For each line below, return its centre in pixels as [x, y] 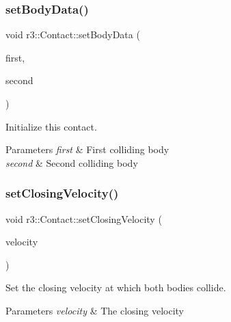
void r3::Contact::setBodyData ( [73, 35]
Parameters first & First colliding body [87, 149]
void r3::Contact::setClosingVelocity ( [84, 218]
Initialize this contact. [51, 126]
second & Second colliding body [72, 162]
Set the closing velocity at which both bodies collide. [116, 287]
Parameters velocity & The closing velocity [95, 310]
